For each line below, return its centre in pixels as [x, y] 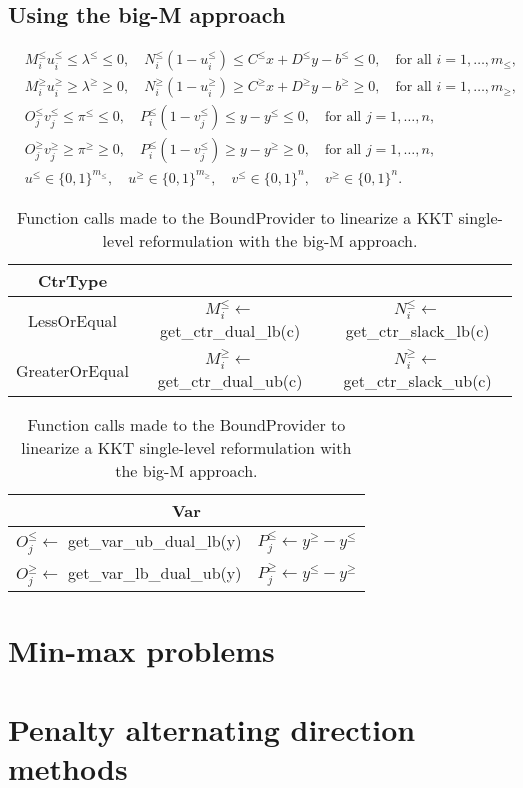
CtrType [72, 280]
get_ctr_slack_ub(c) [417, 380]
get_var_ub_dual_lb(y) [155, 540]
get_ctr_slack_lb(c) [417, 331]
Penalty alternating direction [212, 728]
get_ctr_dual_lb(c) [230, 331]
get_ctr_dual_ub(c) [230, 380]
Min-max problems [141, 650]
